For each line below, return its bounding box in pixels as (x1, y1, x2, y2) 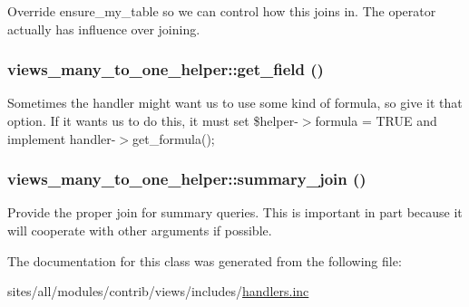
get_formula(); (132, 129, 215, 148)
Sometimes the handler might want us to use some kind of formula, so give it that (7, 93, 463, 112)
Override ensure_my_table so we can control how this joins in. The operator (7, 2, 436, 20)
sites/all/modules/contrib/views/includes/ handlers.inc (7, 282, 309, 301)
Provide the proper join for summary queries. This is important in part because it (7, 203, 463, 222)
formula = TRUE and (315, 111, 437, 130)
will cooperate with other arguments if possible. (7, 221, 272, 239)
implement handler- (7, 129, 116, 148)
